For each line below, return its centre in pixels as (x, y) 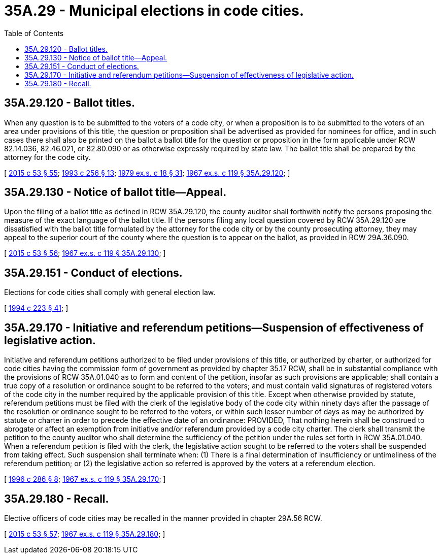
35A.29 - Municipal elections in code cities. (154, 11)
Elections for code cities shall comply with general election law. (110, 292)
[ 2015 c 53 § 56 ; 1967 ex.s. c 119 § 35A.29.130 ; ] (85, 253)
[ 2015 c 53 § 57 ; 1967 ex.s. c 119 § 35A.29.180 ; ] (85, 534)
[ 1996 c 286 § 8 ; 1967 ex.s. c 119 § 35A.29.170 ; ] (85, 479)
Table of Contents (34, 33)
